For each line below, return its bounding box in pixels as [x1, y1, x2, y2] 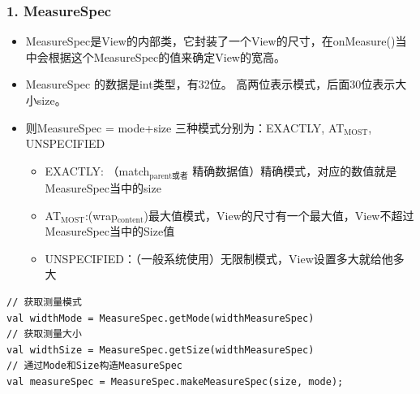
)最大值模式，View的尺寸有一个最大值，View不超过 [144, 206, 414, 223]
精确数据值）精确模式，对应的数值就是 [192, 162, 397, 179]
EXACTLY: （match [45, 162, 150, 179]
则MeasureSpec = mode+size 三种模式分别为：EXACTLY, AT [25, 119, 345, 136]
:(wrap [84, 206, 118, 223]
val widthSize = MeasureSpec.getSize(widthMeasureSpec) [6, 344, 315, 356]
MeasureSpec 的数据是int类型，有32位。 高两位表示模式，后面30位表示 [25, 76, 396, 93]
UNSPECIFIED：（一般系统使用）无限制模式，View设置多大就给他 [45, 249, 393, 266]
